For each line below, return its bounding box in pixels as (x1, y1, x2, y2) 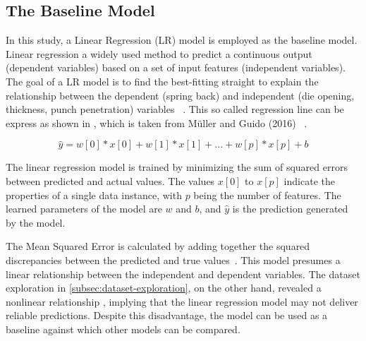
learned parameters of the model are (6, 201, 162, 216)
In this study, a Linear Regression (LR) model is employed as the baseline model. (6, 32, 358, 47)
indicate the (283, 173, 335, 188)
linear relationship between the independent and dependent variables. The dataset (6, 266, 360, 281)
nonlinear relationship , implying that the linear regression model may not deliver (6, 294, 358, 309)
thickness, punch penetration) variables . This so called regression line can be (6, 102, 344, 116)
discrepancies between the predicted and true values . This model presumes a (6, 252, 341, 267)
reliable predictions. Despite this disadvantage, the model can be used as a (6, 308, 328, 323)
